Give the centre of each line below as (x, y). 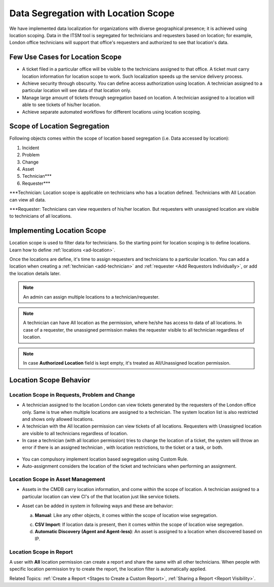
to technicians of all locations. (41, 216)
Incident (31, 148)
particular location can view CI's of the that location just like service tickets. (101, 496)
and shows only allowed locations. (58, 419)
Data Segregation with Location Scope (92, 13)
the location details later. (35, 273)
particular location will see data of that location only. (77, 90)
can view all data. (28, 200)
